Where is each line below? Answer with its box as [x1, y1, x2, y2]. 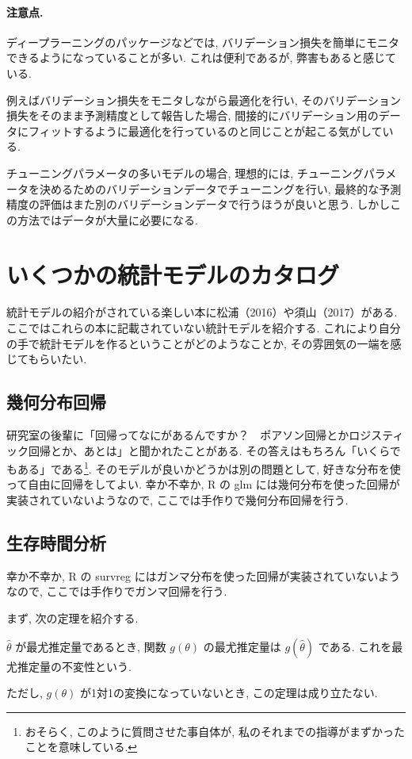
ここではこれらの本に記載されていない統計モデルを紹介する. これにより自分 [6, 320, 401, 336]
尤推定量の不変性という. [6, 657, 132, 674]
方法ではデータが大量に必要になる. [17, 211, 198, 228]
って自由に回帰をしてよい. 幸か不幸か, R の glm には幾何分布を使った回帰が [6, 476, 400, 493]
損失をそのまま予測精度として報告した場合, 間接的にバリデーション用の [6, 107, 379, 124]
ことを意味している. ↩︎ [25, 738, 138, 755]
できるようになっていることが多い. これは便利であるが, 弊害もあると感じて [6, 49, 396, 66]
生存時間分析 [6, 531, 106, 555]
